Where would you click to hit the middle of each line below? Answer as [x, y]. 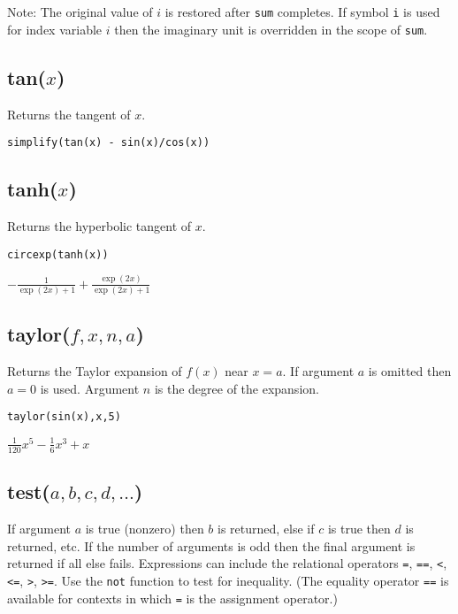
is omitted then [410, 371]
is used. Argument [90, 388]
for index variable [55, 29]
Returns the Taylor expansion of [95, 371]
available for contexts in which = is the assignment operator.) [172, 598]
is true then [359, 528]
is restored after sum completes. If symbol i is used [302, 12]
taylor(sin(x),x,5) [64, 417]
